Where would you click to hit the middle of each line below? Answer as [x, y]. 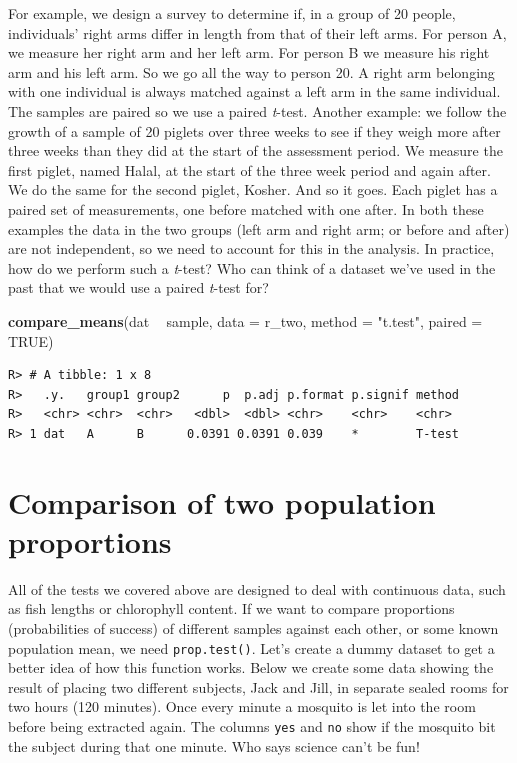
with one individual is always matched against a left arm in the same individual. [254, 91]
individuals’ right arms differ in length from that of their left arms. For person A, [257, 32]
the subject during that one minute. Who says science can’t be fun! [214, 745]
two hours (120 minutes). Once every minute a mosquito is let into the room [242, 706]
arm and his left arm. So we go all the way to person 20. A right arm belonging [251, 71]
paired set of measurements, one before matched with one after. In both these [246, 208]
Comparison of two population [222, 501]
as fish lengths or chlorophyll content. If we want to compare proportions [231, 608]
